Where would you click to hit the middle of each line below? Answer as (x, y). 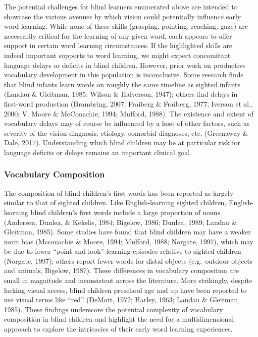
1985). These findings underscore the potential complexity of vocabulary (114, 309)
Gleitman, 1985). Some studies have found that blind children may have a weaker (128, 232)
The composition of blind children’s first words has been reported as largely (119, 193)
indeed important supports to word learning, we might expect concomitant (117, 55)
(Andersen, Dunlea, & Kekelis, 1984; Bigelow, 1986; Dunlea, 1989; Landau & (121, 222)
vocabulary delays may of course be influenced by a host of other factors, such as (127, 123)
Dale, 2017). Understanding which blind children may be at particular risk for (122, 142)
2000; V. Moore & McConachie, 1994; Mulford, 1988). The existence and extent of (129, 113)
